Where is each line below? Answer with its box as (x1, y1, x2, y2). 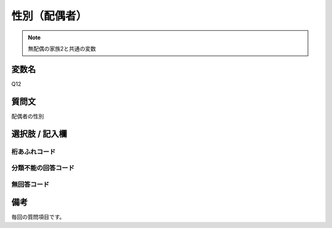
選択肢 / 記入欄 (11, 128, 68, 139)
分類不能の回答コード (11, 163, 75, 172)
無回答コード (11, 180, 50, 189)
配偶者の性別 (11, 112, 44, 120)
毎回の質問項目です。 (11, 213, 65, 221)
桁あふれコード (11, 147, 56, 156)
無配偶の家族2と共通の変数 (28, 45, 97, 52)
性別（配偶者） (11, 9, 87, 23)
